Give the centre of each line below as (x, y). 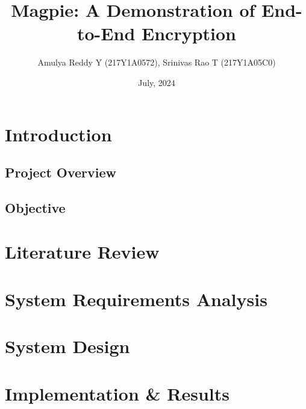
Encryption (189, 33)
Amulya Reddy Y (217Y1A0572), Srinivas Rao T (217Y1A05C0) (157, 62)
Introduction (58, 134)
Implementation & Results (117, 393)
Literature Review (82, 252)
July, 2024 (157, 82)
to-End (106, 33)
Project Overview (61, 172)
